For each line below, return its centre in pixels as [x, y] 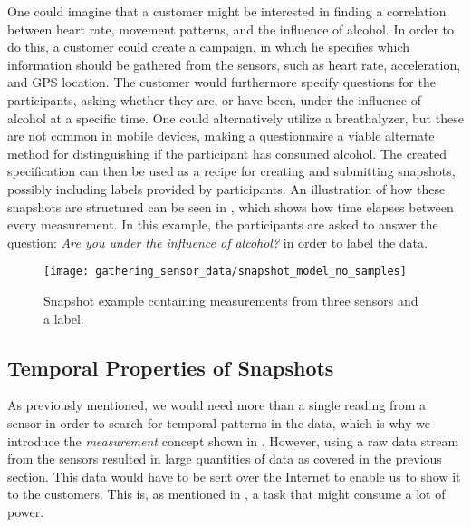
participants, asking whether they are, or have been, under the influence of [214, 99]
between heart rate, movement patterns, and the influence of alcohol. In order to [231, 29]
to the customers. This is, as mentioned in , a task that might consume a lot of [226, 494]
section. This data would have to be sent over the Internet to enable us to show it [234, 476]
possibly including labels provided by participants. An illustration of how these [226, 188]
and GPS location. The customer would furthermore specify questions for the [221, 82]
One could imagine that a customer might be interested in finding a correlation [227, 11]
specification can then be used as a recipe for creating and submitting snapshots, [231, 171]
